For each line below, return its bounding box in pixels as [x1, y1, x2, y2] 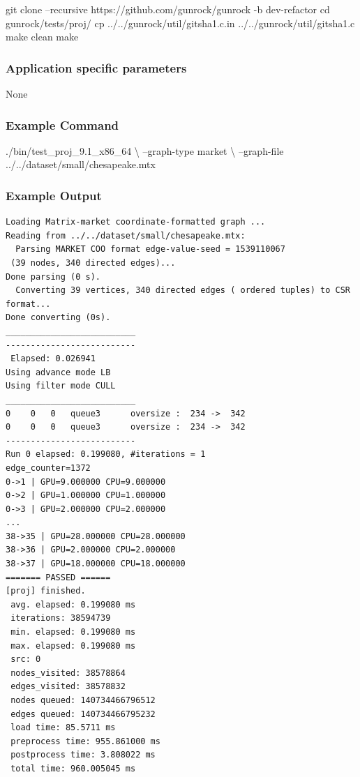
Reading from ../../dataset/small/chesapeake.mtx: [6, 230, 246, 241]
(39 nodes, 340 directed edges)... [10, 258, 176, 268]
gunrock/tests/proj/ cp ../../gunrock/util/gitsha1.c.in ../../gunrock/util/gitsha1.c [6, 15, 355, 30]
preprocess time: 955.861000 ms [10, 736, 160, 746]
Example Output [6, 186, 102, 204]
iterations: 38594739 [10, 613, 111, 624]
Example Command [6, 116, 119, 133]
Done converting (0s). [6, 312, 111, 323]
